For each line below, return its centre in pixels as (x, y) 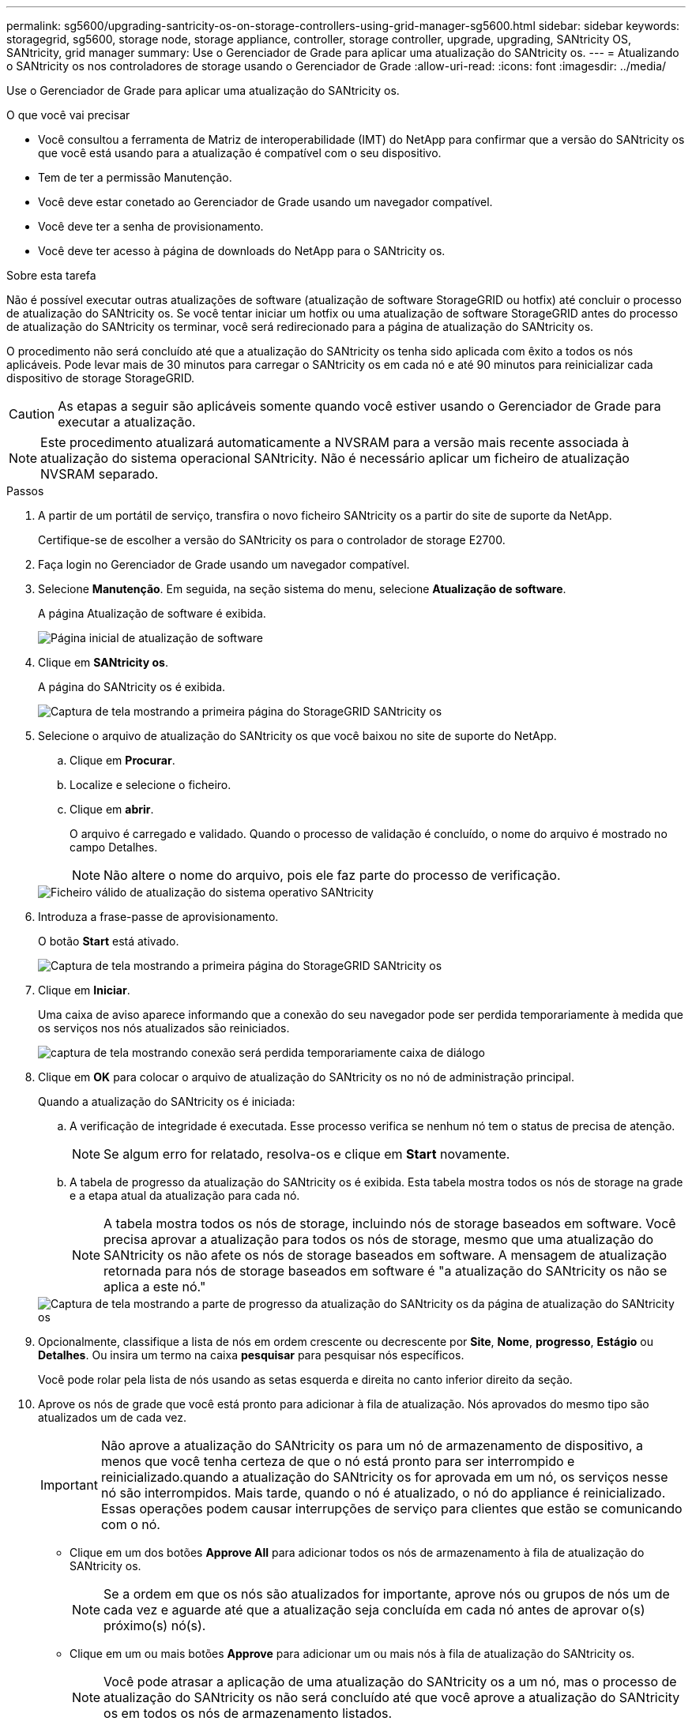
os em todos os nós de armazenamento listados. (248, 1713)
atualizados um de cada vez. (113, 1417)
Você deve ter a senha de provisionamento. (151, 226)
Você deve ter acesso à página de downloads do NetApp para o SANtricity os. (242, 251)
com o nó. (130, 1524)
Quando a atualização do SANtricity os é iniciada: (167, 1101)
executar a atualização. (127, 422)
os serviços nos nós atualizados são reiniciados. (164, 1028)
